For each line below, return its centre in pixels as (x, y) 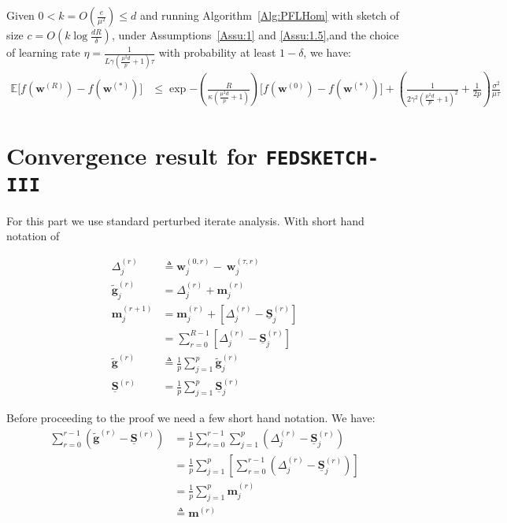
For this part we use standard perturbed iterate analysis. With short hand (185, 220)
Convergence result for (132, 156)
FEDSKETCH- (322, 159)
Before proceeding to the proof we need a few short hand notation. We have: (191, 418)
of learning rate (43, 52)
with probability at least (217, 52)
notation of (33, 236)
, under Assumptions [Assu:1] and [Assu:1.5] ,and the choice (255, 35)
